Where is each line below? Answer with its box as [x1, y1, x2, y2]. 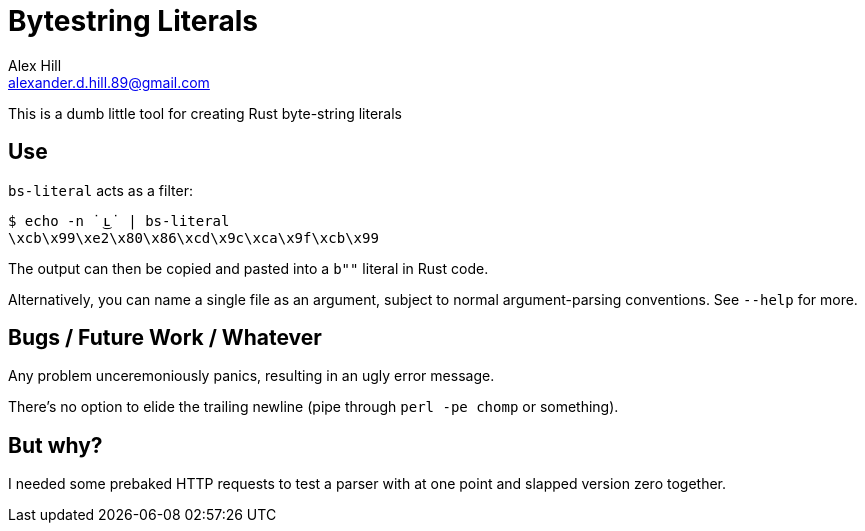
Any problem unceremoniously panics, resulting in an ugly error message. [8, 367, 495, 385]
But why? [8, 432, 103, 458]
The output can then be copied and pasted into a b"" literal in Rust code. [8, 259, 489, 277]
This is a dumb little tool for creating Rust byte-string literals [8, 104, 402, 122]
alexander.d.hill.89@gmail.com [8, 73, 210, 91]
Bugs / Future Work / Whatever [8, 325, 322, 351]
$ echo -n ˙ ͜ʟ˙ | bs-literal [8, 212, 230, 229]
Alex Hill [8, 56, 62, 74]
